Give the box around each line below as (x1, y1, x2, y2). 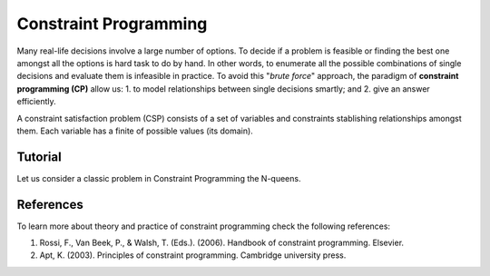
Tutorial (16, 149, 63, 164)
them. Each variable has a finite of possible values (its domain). (16, 125, 253, 136)
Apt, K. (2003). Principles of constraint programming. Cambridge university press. (39, 250, 347, 261)
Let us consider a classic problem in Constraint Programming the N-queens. (16, 172, 301, 183)
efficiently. (16, 96, 56, 107)
